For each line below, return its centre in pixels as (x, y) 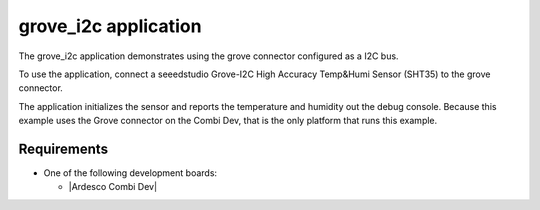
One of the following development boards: (130, 173)
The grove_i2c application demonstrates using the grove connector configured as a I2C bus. (208, 56)
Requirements (63, 148)
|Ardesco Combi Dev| (113, 187)
